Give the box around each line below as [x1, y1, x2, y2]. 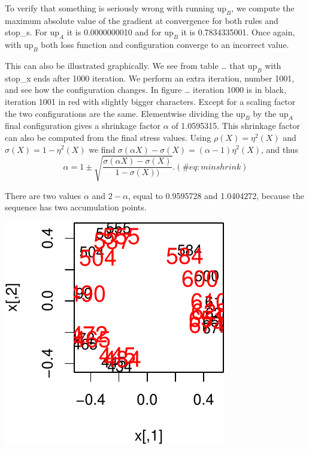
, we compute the [231, 2, 295, 14]
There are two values [5, 189, 81, 201]
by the [253, 107, 277, 119]
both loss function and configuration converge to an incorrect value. [41, 38, 289, 51]
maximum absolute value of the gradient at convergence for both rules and [5, 14, 278, 26]
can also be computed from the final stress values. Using [5, 131, 211, 143]
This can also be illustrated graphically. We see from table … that [5, 59, 246, 71]
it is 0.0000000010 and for [66, 26, 162, 38]
